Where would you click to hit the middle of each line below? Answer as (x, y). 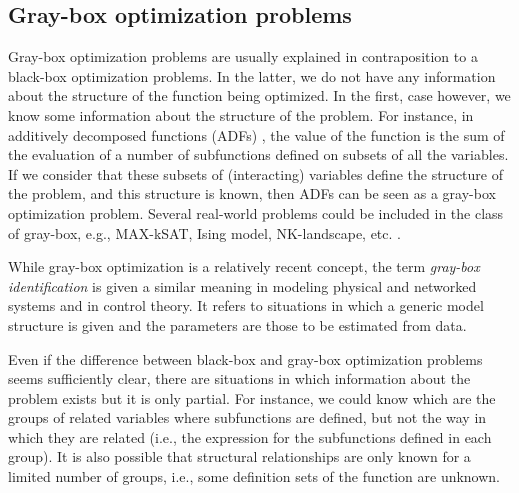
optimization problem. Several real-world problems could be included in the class (256, 212)
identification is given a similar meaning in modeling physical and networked (242, 285)
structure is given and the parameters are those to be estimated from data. (237, 324)
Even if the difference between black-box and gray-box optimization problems (245, 358)
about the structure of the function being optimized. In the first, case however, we (259, 95)
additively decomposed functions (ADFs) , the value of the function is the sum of (256, 134)
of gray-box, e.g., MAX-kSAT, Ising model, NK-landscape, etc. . (204, 232)
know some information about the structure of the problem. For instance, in (241, 114)
